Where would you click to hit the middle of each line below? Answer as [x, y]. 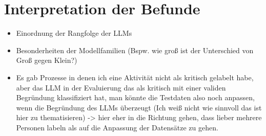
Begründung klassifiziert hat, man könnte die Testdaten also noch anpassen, [135, 97]
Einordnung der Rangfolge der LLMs [74, 33]
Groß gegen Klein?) [47, 60]
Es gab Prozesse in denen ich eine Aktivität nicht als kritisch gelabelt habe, [135, 77]
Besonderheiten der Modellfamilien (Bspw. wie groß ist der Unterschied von [135, 50]
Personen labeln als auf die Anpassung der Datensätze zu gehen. [117, 127]
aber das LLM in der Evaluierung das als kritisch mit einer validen [121, 87]
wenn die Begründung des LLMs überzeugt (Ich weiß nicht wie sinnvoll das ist [139, 107]
